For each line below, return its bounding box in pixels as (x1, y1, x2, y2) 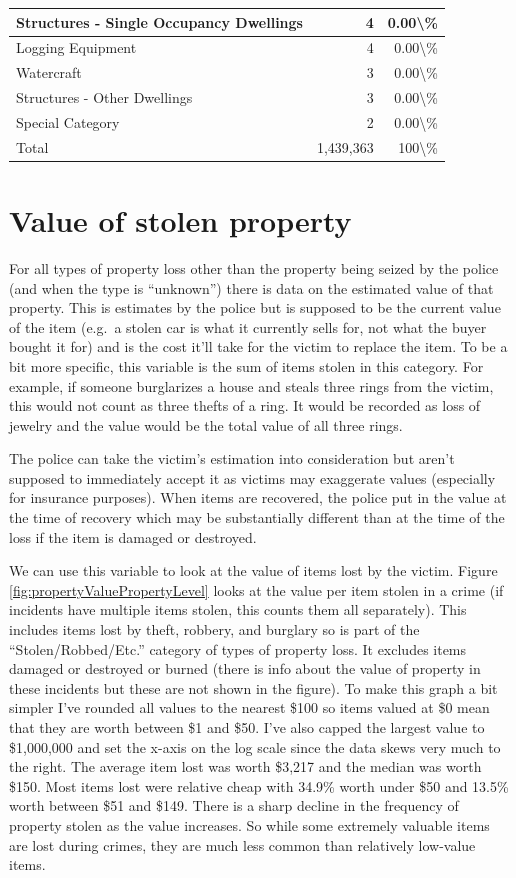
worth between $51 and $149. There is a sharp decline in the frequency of (9, 795, 459, 816)
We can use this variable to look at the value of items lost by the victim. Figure (9, 560, 498, 581)
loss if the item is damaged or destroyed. (9, 526, 257, 547)
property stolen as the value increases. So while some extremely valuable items (9, 814, 490, 835)
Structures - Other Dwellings (16, 87, 193, 108)
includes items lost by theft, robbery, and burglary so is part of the (9, 619, 420, 640)
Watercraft (16, 62, 82, 83)
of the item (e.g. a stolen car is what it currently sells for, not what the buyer (9, 316, 487, 337)
